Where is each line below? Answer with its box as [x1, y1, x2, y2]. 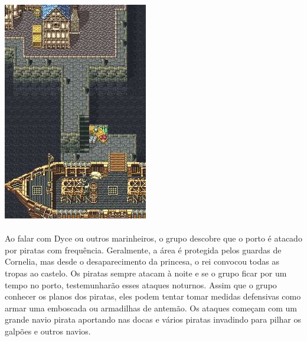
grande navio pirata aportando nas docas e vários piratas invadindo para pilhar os [5, 313, 301, 326]
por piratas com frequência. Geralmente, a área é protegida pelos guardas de [5, 243, 282, 256]
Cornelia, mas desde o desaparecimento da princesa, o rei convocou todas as [5, 255, 279, 268]
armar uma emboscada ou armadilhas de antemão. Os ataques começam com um [5, 301, 298, 314]
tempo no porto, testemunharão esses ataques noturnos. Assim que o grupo [5, 278, 277, 291]
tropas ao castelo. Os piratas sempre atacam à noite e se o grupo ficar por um [5, 266, 287, 279]
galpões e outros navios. [5, 324, 91, 337]
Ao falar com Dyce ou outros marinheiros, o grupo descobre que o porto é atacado [5, 232, 302, 245]
